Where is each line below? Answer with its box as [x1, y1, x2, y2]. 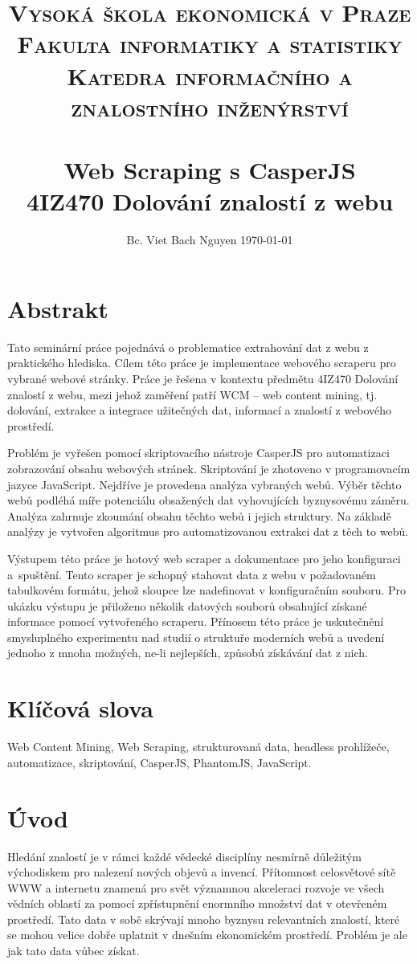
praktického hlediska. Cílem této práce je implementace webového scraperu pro [7, 354, 396, 371]
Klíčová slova [7, 692, 153, 725]
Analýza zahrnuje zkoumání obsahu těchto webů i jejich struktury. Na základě [7, 507, 391, 524]
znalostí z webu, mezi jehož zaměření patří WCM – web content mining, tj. [7, 386, 378, 402]
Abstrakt [7, 292, 108, 325]
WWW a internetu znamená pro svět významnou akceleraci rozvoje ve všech [7, 879, 385, 896]
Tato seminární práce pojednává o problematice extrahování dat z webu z [7, 338, 369, 355]
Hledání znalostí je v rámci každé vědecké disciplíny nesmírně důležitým [7, 848, 362, 864]
